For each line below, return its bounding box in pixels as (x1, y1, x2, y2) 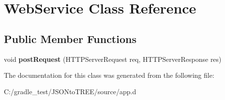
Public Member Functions (4, 31, 136, 46)
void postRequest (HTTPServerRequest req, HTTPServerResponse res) (4, 54, 222, 64)
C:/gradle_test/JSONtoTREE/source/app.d (4, 86, 136, 96)
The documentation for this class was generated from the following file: (4, 70, 214, 80)
